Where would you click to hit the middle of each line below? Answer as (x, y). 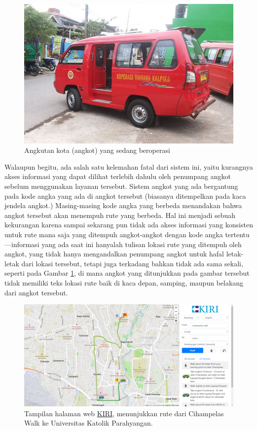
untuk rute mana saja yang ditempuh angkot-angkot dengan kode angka (114, 234)
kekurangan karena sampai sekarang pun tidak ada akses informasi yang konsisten (129, 225)
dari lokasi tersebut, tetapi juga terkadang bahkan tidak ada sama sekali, (132, 263)
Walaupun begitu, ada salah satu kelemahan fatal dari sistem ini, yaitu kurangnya (129, 166)
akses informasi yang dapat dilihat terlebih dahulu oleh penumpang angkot (118, 176)
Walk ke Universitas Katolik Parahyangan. (89, 423)
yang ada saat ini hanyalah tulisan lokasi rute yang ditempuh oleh (142, 244)
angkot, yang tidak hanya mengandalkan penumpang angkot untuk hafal (114, 254)
